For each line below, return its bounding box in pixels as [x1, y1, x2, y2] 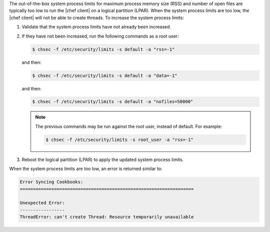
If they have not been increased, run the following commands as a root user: [21, 33, 179, 39]
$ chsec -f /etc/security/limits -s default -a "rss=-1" [32, 46, 175, 52]
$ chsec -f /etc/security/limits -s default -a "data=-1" [32, 72, 177, 78]
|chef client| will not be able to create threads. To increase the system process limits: [9, 14, 184, 20]
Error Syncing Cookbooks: [19, 179, 83, 185]
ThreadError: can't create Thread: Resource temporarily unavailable [19, 214, 194, 220]
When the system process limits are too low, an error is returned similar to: [9, 165, 162, 172]
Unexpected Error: [19, 200, 65, 206]
